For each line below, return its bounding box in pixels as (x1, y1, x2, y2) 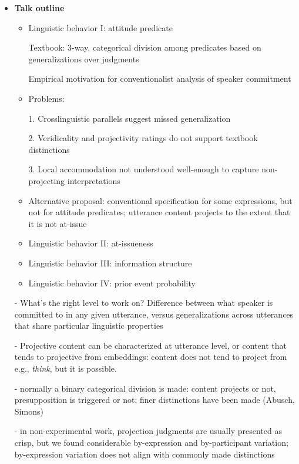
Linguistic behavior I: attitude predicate (28, 21, 173, 34)
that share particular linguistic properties (14, 319, 163, 332)
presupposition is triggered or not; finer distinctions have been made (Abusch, (14, 393, 295, 406)
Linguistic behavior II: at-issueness (28, 237, 153, 249)
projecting (28, 174, 65, 186)
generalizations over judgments (28, 52, 139, 65)
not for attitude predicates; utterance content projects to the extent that (28, 206, 290, 218)
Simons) (14, 405, 43, 417)
